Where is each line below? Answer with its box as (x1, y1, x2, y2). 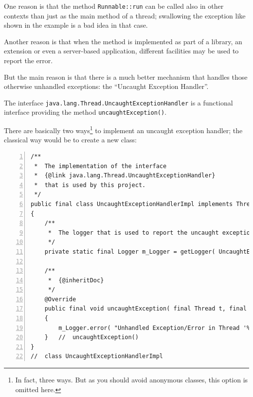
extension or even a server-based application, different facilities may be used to (4, 46, 239, 56)
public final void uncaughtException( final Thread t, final (44, 305, 247, 312)
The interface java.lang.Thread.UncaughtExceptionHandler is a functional (4, 97, 233, 107)
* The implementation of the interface (34, 162, 167, 170)
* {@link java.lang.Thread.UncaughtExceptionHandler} (34, 172, 216, 179)
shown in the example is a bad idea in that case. (4, 20, 148, 30)
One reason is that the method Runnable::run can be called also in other (4, 1, 224, 11)
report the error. (4, 55, 53, 66)
